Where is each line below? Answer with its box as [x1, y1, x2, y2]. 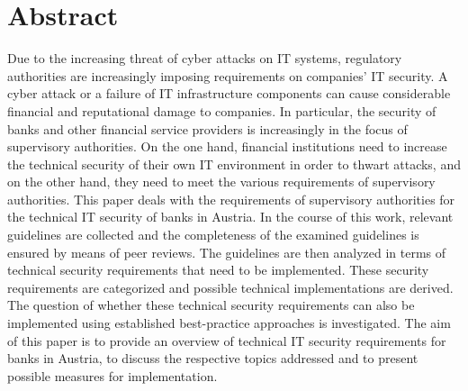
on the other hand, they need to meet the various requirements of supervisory [7, 172, 436, 191]
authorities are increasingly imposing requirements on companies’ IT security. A [7, 66, 448, 85]
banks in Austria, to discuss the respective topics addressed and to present [7, 349, 418, 368]
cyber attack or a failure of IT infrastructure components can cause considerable [7, 84, 451, 103]
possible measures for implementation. [7, 366, 218, 385]
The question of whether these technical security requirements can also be [7, 296, 415, 314]
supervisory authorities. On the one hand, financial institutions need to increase [7, 137, 447, 156]
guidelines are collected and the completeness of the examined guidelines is [7, 225, 419, 244]
